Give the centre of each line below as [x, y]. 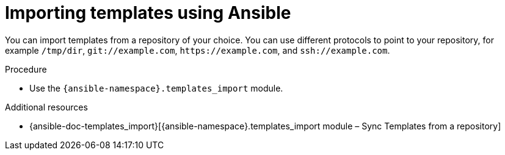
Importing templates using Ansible [148, 13]
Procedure [26, 69]
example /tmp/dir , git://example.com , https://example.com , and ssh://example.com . [198, 50]
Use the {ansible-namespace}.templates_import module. [156, 88]
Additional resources [46, 107]
